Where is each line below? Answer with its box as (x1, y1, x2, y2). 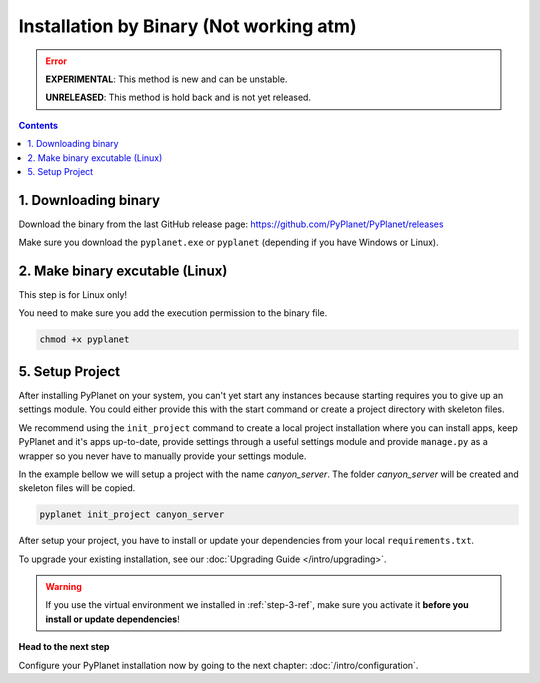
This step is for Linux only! (18, 289, 128, 301)
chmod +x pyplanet (39, 334, 130, 345)
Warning (45, 581, 82, 593)
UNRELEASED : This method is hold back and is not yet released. (45, 91, 312, 104)
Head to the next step (18, 641, 110, 653)
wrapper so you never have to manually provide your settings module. (18, 450, 307, 462)
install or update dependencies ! (45, 613, 180, 625)
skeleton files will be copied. (18, 482, 136, 494)
